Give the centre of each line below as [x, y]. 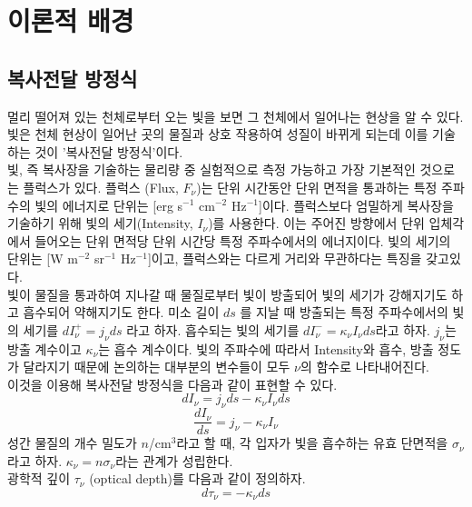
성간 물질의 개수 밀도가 [72, 443]
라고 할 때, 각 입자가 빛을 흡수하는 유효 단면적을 [312, 443]
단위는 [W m [43, 258]
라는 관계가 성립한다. [174, 460]
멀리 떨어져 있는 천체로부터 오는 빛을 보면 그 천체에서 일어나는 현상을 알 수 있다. [236, 116]
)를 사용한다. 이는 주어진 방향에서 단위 [316, 223]
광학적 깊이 [39, 478]
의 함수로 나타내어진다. [364, 367]
